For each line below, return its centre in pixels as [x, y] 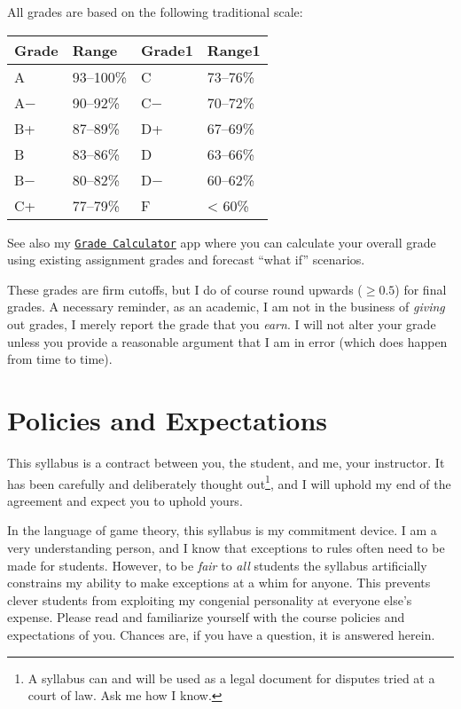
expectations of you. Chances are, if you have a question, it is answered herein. [221, 634]
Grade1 [167, 50]
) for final [421, 289]
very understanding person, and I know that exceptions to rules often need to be [226, 547]
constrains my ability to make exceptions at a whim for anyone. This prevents [219, 583]
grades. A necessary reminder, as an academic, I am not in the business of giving [226, 307]
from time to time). [60, 359]
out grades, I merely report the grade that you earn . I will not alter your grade [222, 324]
